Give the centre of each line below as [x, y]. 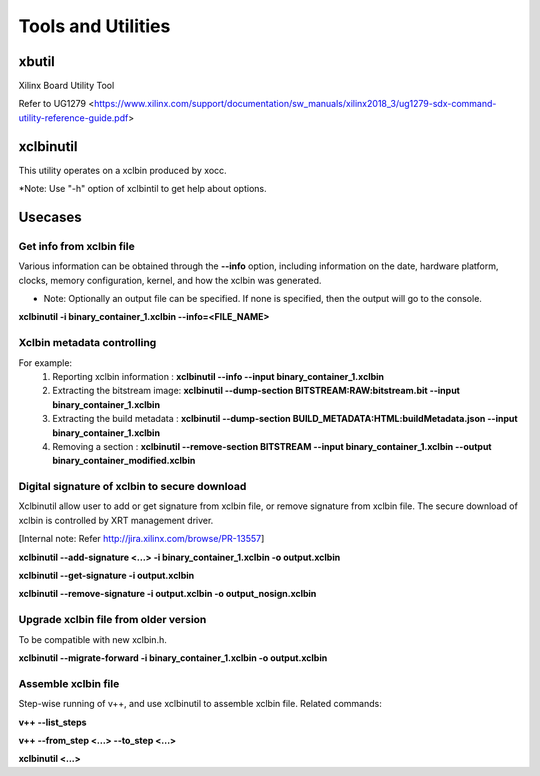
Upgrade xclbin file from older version [112, 620]
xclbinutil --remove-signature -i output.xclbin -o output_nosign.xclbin [167, 594]
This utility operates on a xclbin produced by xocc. [122, 170]
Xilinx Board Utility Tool [66, 86]
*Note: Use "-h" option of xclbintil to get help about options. [142, 189]
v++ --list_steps [52, 722]
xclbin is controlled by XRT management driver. [116, 520]
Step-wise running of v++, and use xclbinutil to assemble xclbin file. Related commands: [200, 704]
